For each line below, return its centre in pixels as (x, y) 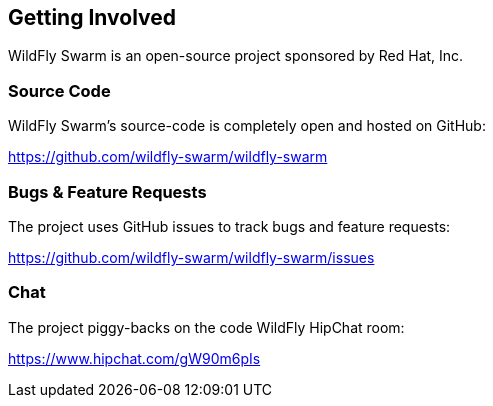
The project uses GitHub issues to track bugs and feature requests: (229, 226)
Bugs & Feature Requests (107, 191)
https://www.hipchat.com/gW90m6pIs (134, 358)
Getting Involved (92, 17)
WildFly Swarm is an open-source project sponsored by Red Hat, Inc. (236, 56)
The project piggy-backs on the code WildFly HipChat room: (206, 327)
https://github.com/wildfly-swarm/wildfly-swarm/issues (191, 257)
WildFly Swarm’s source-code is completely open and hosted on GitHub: (247, 126)
